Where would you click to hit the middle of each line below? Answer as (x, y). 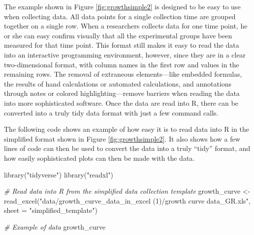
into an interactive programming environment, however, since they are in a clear (125, 54)
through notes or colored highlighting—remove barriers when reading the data (122, 93)
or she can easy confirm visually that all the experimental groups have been (118, 35)
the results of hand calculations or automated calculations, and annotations (118, 83)
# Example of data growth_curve (55, 226)
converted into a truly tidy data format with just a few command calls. (111, 112)
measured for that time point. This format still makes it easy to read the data (122, 45)
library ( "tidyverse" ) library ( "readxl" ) (59, 174)
